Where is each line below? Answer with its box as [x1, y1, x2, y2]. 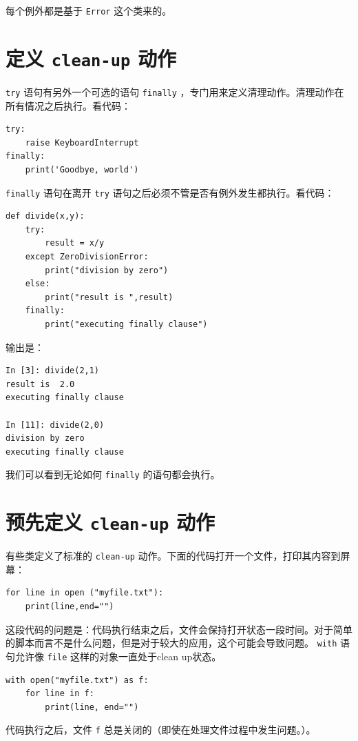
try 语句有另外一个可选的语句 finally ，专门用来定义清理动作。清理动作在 [6, 84, 344, 99]
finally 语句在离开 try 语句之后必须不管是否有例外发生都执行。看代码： [6, 185, 335, 199]
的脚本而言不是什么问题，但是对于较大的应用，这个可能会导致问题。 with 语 [6, 635, 350, 650]
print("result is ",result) [45, 292, 173, 302]
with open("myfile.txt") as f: [6, 675, 149, 685]
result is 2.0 [6, 379, 75, 389]
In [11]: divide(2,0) [6, 419, 105, 430]
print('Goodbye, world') [25, 164, 139, 175]
